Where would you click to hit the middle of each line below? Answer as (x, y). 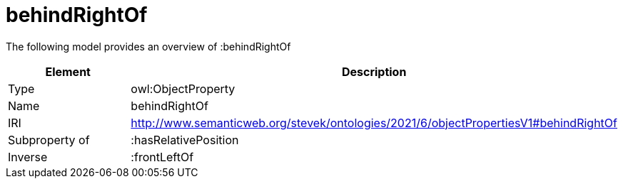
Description (374, 71)
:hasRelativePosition (185, 140)
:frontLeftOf (162, 157)
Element (68, 71)
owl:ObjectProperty (183, 88)
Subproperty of (49, 140)
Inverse (28, 157)
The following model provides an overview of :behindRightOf (148, 46)
